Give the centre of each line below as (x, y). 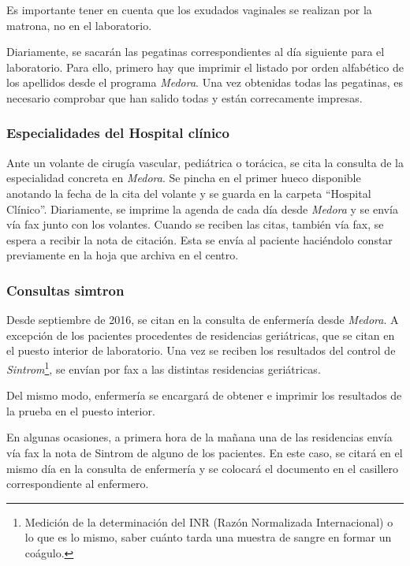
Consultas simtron (65, 290)
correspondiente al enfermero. (78, 484)
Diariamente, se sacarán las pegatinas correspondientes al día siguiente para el (196, 52)
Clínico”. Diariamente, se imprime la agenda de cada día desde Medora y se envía (202, 209)
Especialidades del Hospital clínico (118, 133)
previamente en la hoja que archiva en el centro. (123, 255)
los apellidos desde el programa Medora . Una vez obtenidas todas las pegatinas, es (205, 82)
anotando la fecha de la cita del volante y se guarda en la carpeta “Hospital (189, 193)
